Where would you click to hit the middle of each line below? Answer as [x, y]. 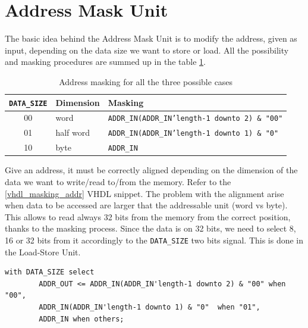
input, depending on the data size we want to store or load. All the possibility [147, 50]
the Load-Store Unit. [43, 252]
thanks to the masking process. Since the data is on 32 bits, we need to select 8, [150, 228]
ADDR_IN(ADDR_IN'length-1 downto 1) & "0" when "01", [150, 307]
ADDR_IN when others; [81, 319]
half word [73, 132]
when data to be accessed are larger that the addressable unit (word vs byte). [146, 205]
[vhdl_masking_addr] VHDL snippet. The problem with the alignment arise [144, 193]
